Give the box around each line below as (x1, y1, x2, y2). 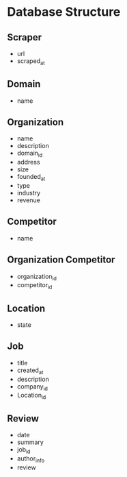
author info (16, 454, 45, 464)
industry (16, 189, 41, 197)
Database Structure (7, 4, 121, 20)
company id (16, 382, 48, 392)
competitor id (16, 281, 53, 291)
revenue (16, 196, 41, 204)
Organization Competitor (7, 254, 115, 266)
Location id (16, 391, 46, 401)
